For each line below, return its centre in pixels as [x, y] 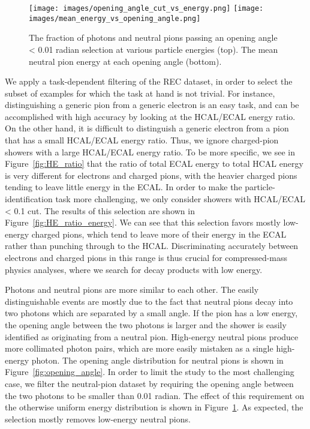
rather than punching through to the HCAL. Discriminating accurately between [152, 246]
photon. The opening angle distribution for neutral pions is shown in [157, 360]
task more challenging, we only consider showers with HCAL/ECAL [180, 199]
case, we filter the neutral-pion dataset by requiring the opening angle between [149, 383]
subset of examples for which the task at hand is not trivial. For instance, [140, 93]
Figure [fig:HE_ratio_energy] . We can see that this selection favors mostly [143, 222]
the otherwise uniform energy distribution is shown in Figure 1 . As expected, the [154, 407]
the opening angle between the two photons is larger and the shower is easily [146, 324]
